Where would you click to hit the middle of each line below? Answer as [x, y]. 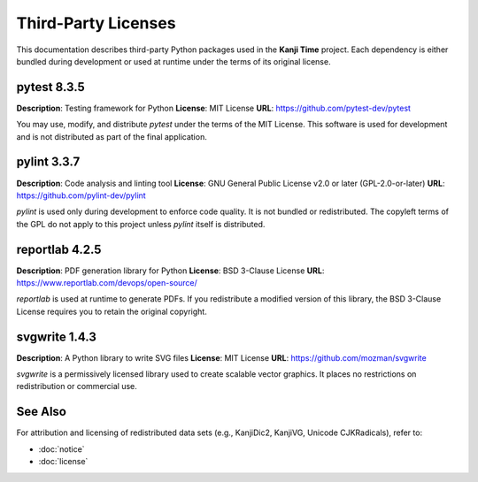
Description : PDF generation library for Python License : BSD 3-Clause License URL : [170, 271]
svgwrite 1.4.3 [57, 337]
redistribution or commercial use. [77, 386]
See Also [41, 412]
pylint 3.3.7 [48, 162]
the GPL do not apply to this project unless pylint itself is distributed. [141, 224]
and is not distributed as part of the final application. [112, 136]
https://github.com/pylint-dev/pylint [81, 195]
